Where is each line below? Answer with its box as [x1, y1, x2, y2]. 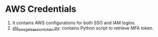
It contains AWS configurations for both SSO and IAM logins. [12, 20, 136, 26]
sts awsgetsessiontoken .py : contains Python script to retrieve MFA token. [12, 25, 154, 32]
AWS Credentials [5, 3, 77, 15]
